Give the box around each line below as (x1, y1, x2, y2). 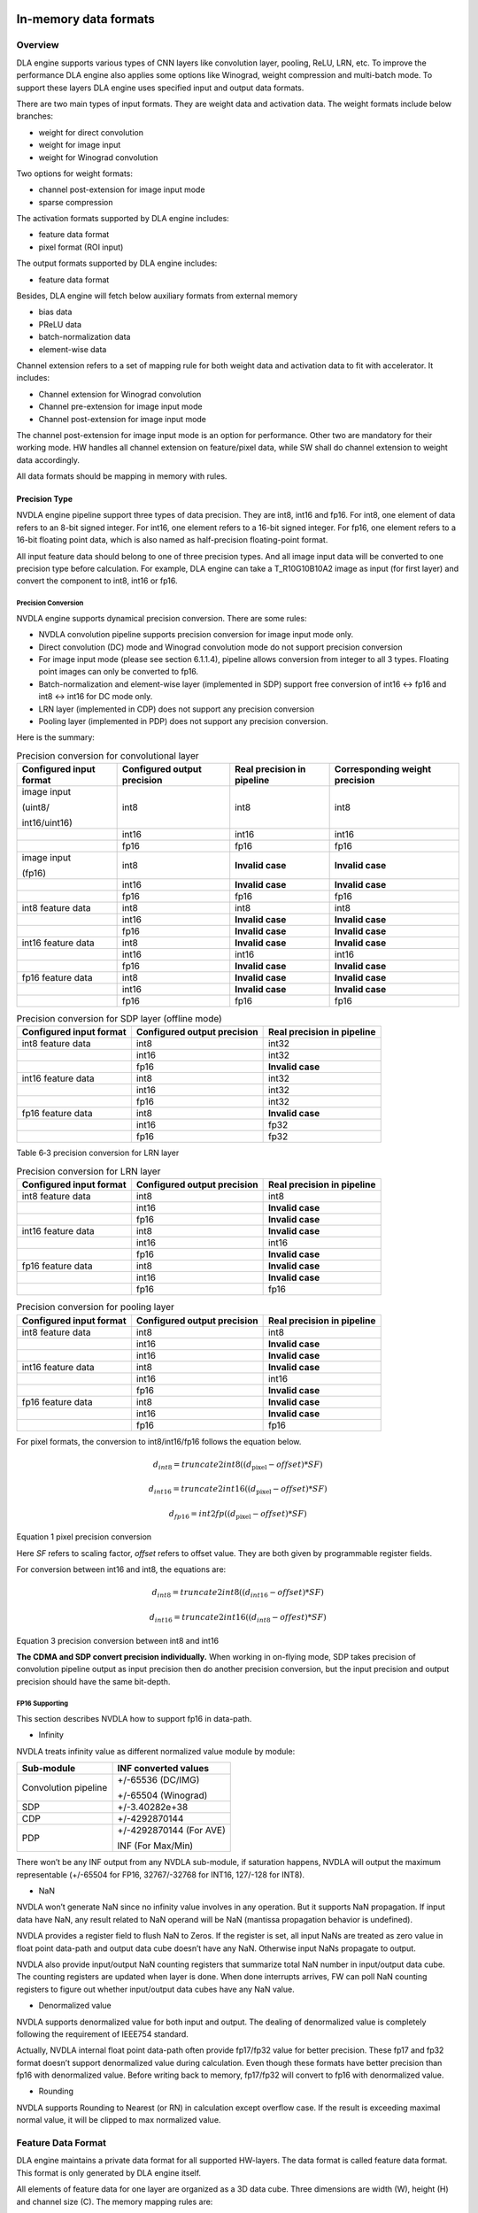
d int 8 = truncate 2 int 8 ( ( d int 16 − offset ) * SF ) (151, 1587, 325, 1600)
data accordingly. (16, 454, 80, 465)
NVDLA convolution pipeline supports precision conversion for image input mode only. (38, 629, 354, 640)
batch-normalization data (38, 332, 131, 343)
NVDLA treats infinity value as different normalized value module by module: (16, 1746, 296, 1756)
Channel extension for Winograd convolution (38, 389, 202, 399)
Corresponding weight (334, 763, 432, 775)
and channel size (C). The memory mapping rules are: (16, 2196, 213, 2207)
